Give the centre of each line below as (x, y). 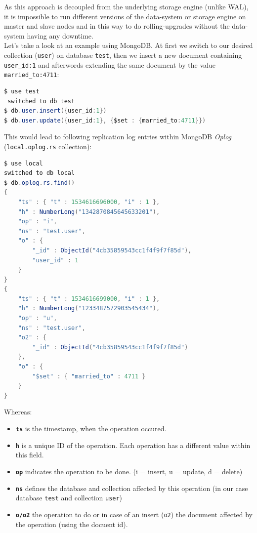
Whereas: (18, 412)
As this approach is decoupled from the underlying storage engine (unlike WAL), (126, 6)
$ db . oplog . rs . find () (40, 183)
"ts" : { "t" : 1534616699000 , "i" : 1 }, (89, 299)
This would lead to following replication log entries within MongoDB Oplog (118, 137)
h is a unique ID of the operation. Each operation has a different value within (133, 445)
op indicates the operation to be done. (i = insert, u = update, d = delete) (129, 471)
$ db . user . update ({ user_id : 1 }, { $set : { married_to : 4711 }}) (105, 120)
